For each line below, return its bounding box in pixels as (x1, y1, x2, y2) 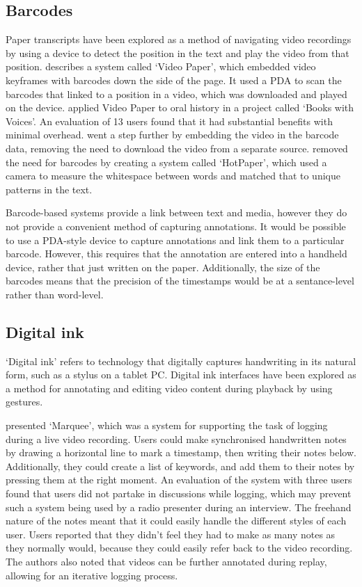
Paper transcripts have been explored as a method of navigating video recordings (6, 32, 352, 47)
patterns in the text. (6, 182, 93, 196)
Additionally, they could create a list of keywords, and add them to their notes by (6, 458, 355, 473)
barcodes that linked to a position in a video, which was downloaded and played (6, 86, 347, 101)
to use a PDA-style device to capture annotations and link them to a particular (6, 232, 345, 247)
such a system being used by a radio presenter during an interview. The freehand (6, 499, 352, 514)
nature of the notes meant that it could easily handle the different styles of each (6, 513, 347, 528)
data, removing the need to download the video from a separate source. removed (6, 140, 348, 155)
